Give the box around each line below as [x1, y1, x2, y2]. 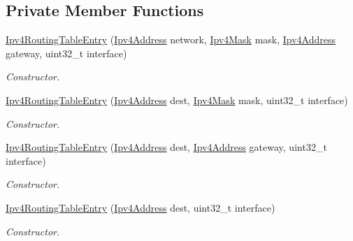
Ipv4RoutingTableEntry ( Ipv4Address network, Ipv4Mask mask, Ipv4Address [6, 32, 336, 47]
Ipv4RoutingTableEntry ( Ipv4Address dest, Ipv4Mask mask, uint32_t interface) [6, 92, 348, 107]
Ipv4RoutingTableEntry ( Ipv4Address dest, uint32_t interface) [6, 200, 275, 214]
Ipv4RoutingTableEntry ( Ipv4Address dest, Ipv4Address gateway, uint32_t [6, 140, 327, 154]
